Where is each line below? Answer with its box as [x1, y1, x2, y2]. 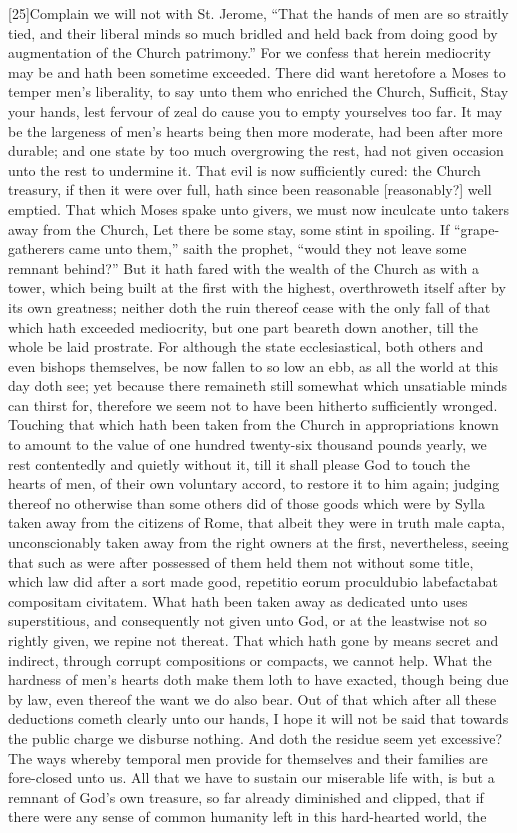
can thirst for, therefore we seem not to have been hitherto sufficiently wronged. [8, 394, 498, 415]
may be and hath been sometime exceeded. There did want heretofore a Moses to [8, 61, 506, 82]
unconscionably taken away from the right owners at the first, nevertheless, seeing [8, 532, 509, 553]
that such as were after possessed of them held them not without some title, [8, 551, 474, 572]
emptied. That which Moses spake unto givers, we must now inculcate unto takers [8, 198, 509, 219]
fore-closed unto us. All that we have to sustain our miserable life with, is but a [8, 767, 495, 788]
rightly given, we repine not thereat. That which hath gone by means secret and [8, 630, 499, 650]
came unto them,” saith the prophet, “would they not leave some [68, 238, 467, 259]
